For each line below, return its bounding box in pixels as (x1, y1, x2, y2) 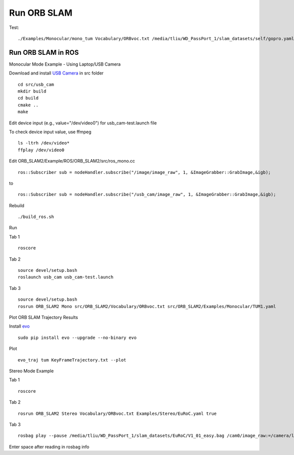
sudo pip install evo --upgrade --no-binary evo (18, 335, 137, 340)
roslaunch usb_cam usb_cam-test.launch (18, 274, 114, 280)
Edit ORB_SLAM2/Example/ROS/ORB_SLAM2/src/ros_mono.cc (9, 158, 135, 164)
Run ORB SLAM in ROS (9, 48, 79, 56)
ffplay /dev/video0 (18, 147, 65, 153)
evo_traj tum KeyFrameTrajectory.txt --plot (18, 357, 127, 362)
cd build (18, 96, 39, 101)
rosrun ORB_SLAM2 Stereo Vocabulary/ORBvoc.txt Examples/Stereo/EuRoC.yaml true (18, 410, 217, 416)
